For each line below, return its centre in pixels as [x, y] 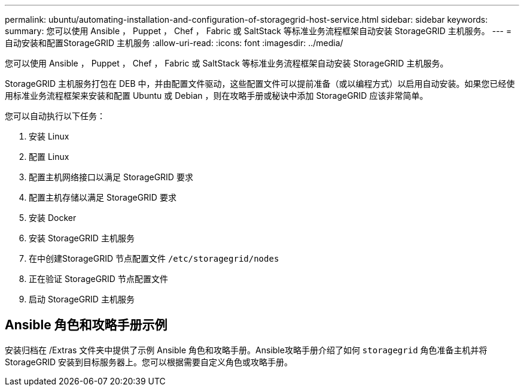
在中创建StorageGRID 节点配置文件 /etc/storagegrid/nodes [154, 258]
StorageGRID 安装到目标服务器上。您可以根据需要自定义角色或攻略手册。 [149, 362]
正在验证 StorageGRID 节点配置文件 [98, 279]
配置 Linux [49, 157]
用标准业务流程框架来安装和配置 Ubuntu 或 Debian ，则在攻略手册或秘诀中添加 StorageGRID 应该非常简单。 [217, 96]
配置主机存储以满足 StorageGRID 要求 [103, 197]
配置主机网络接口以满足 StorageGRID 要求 [111, 177]
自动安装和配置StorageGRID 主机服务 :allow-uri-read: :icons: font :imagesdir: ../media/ [174, 43]
